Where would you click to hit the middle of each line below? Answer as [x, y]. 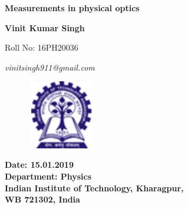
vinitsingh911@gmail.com [50, 67]
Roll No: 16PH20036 [42, 47]
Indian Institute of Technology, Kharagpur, [94, 188]
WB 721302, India [42, 199]
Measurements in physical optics [72, 8]
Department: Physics [48, 176]
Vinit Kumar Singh [45, 27]
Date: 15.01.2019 [39, 165]
